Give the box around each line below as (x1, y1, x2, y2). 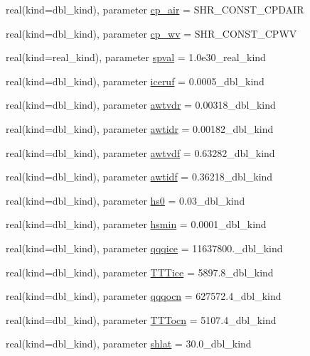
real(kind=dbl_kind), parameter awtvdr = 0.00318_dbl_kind (6, 97, 276, 112)
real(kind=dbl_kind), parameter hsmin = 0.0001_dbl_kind (6, 217, 267, 232)
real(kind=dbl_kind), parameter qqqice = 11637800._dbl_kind (6, 240, 283, 255)
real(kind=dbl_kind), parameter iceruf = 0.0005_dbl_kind (6, 73, 264, 88)
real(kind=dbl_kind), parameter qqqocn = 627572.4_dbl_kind (6, 288, 282, 303)
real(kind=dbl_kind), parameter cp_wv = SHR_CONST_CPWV (6, 26, 297, 41)
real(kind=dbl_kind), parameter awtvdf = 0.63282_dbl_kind (6, 145, 275, 160)
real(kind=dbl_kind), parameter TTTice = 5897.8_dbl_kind (6, 264, 274, 279)
